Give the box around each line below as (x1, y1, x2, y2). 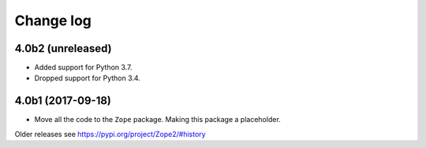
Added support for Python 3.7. (34, 63, 133, 72)
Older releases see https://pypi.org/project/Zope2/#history (14, 129, 206, 139)
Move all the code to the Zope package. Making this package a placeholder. (34, 115, 282, 124)
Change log (14, 12, 92, 29)
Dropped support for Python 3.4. (34, 73, 141, 83)
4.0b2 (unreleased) (14, 42, 112, 55)
